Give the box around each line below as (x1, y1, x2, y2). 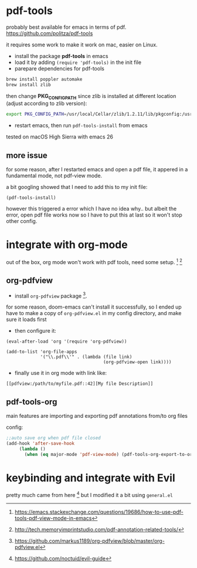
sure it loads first (6, 316, 47, 323)
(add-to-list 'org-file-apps (6, 349, 77, 355)
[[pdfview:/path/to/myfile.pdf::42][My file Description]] (6, 381, 154, 387)
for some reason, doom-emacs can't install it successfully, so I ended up (6, 303, 182, 310)
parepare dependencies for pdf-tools (14, 65, 104, 72)
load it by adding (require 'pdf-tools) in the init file (14, 59, 142, 66)
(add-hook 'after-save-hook (6, 440, 75, 447)
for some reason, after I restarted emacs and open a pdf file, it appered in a (6, 166, 188, 173)
